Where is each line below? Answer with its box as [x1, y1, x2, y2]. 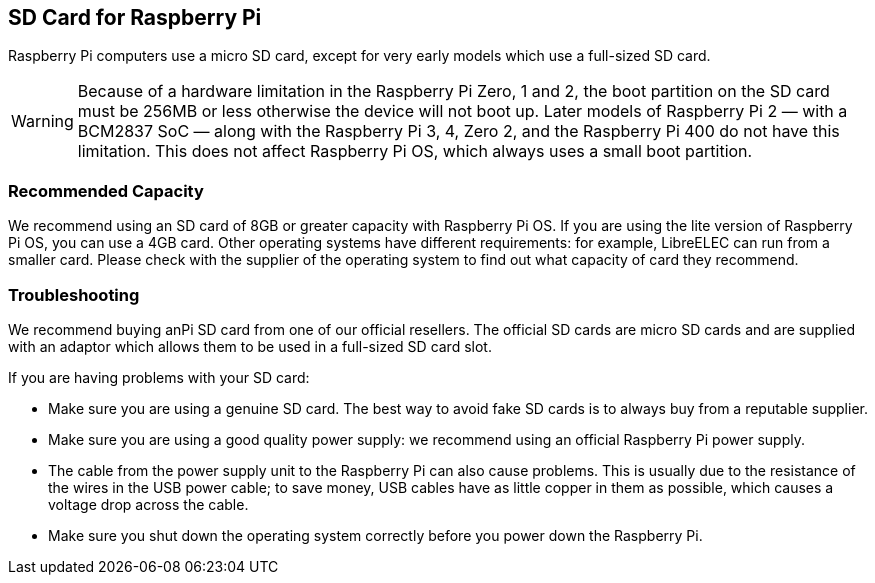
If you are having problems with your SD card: [8, 368, 310, 386]
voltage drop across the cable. [48, 495, 249, 513]
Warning [11, 111, 74, 132]
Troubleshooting [8, 284, 140, 305]
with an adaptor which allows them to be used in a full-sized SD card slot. [8, 337, 492, 355]
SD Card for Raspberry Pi [8, 5, 262, 30]
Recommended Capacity [8, 180, 204, 201]
